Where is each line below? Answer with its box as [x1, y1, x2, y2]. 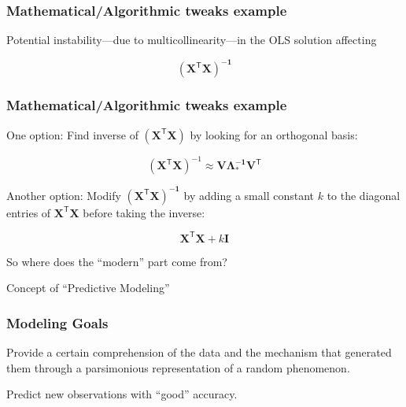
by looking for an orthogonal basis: [190, 126, 358, 142]
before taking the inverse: [83, 204, 205, 220]
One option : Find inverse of [6, 126, 138, 142]
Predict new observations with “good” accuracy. [6, 386, 238, 402]
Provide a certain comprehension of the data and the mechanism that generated [6, 344, 392, 361]
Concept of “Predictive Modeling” [6, 279, 170, 296]
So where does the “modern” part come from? [6, 253, 227, 269]
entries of [6, 204, 51, 220]
